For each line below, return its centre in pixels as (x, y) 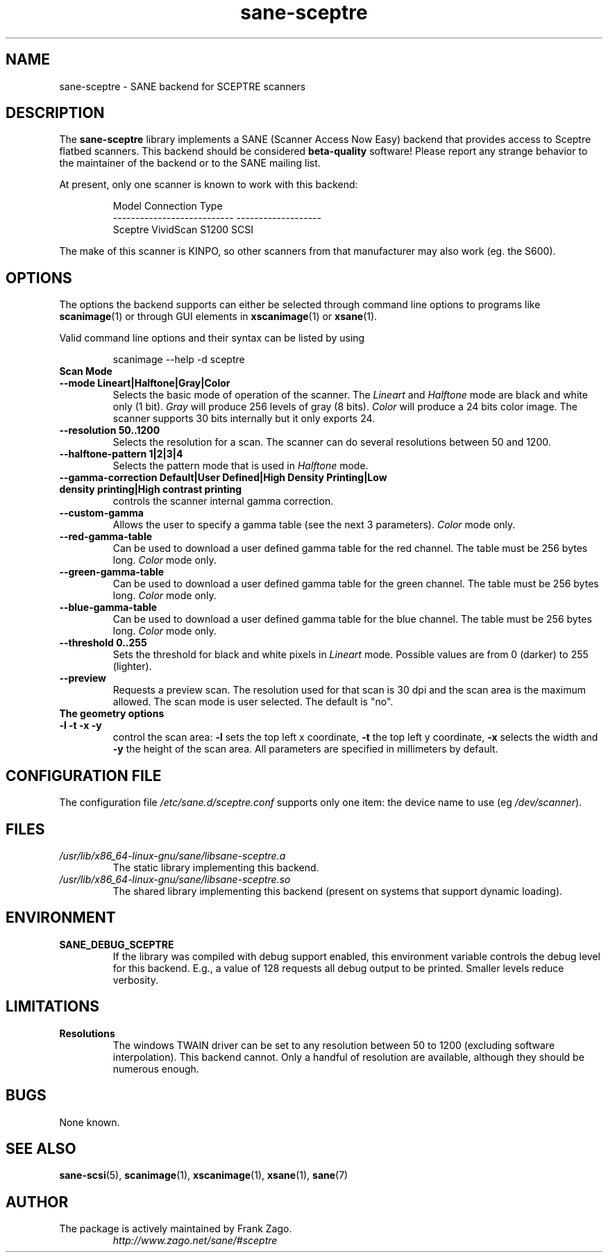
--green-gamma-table (112, 572)
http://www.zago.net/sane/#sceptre (195, 1241)
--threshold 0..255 (103, 643)
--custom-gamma (101, 513)
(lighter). (132, 666)
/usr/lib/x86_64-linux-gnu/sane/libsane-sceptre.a (172, 855)
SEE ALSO (41, 1148)
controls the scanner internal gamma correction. (223, 501)
